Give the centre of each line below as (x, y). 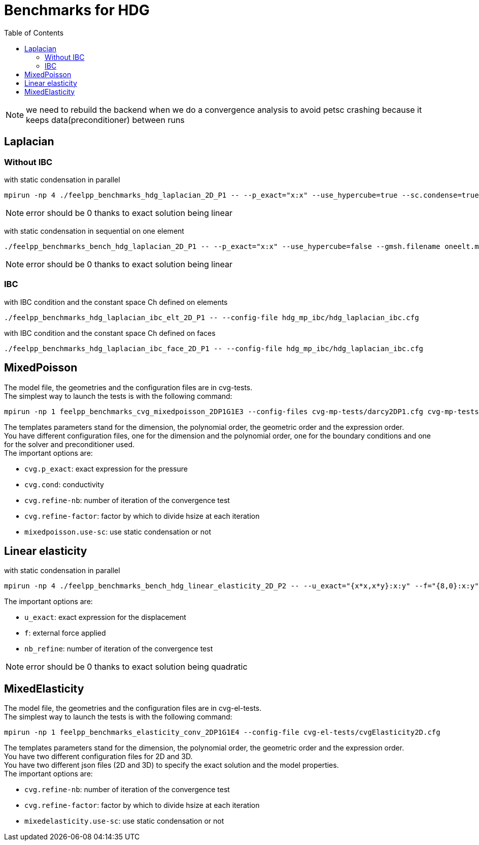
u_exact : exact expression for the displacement (105, 617)
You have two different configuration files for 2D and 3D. (98, 757)
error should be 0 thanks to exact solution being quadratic (137, 667)
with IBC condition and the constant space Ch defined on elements (116, 302)
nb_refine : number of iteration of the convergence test (119, 649)
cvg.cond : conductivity (64, 484)
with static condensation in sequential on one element (94, 231)
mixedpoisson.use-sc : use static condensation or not (118, 531)
